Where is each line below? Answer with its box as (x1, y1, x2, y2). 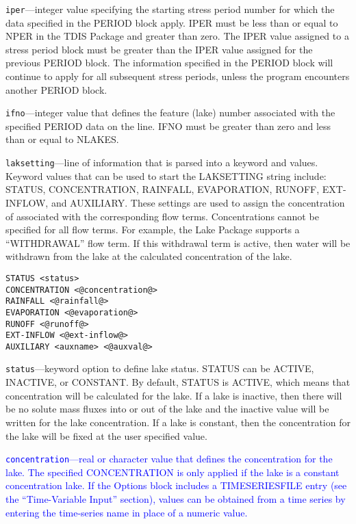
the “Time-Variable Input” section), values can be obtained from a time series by (5, 491, 346, 506)
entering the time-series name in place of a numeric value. (5, 505, 248, 519)
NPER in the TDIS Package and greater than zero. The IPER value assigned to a (5, 29, 349, 43)
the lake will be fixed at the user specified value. (5, 428, 207, 443)
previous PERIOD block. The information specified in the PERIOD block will (5, 55, 333, 70)
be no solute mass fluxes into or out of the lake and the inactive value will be (5, 402, 329, 416)
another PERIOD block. (5, 82, 107, 96)
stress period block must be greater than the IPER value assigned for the (5, 42, 313, 56)
